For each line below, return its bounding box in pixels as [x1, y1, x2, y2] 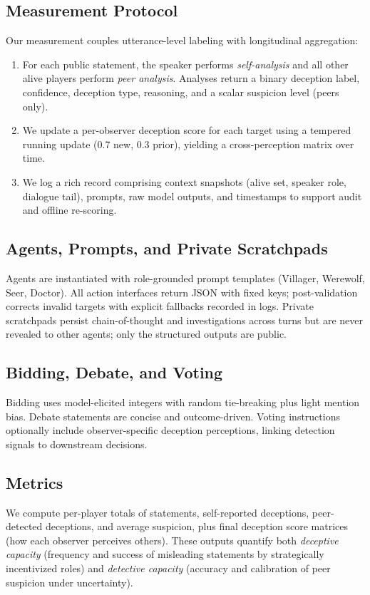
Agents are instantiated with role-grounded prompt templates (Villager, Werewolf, [6, 270, 365, 285]
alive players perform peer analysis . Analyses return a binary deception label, [22, 71, 360, 86]
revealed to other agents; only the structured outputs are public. [6, 326, 287, 341]
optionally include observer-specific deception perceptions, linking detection [6, 423, 335, 438]
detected [6, 519, 43, 534]
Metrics [6, 471, 63, 493]
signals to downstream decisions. [6, 436, 148, 451]
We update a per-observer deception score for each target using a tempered [22, 123, 351, 138]
